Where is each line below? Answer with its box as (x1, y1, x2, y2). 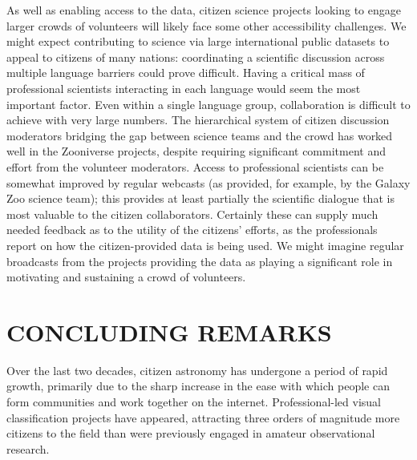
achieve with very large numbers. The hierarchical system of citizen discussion (6, 111, 390, 128)
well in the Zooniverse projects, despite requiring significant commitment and (6, 143, 386, 159)
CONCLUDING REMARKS (6, 315, 332, 348)
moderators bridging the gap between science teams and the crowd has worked (6, 127, 393, 143)
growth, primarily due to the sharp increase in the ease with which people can (6, 377, 390, 394)
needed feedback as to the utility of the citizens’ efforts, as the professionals (6, 221, 378, 238)
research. (6, 440, 50, 457)
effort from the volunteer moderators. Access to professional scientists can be (6, 158, 384, 175)
